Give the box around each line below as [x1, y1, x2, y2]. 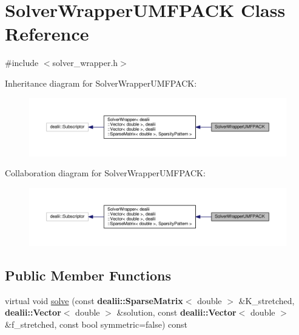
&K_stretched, [238, 294, 295, 307]
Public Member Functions [5, 265, 171, 284]
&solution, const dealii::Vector [116, 306, 237, 319]
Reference [5, 21, 89, 46]
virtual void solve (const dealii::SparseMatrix [5, 294, 183, 307]
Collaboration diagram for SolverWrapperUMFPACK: [5, 167, 206, 179]
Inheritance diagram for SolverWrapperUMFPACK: [5, 76, 197, 89]
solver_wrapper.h [52, 56, 118, 69]
